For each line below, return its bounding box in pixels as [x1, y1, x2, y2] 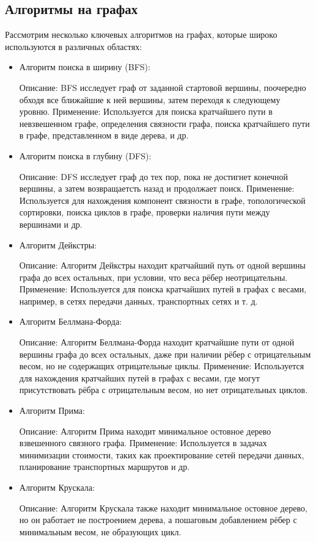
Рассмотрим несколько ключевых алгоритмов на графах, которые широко [5, 28, 277, 41]
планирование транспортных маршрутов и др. [19, 460, 190, 473]
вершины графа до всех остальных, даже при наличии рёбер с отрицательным [19, 347, 311, 360]
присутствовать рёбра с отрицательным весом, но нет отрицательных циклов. [19, 383, 308, 396]
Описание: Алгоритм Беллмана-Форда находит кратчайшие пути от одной [19, 336, 295, 349]
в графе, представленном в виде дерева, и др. [19, 129, 189, 142]
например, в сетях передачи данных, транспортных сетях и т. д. [19, 294, 258, 307]
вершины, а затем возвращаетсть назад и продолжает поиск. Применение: [19, 182, 295, 195]
